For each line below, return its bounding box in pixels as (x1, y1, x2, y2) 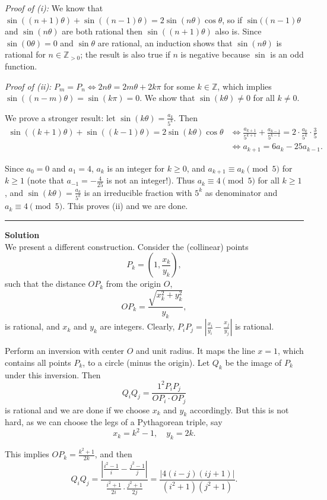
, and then (94, 448, 132, 460)
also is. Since (215, 25, 262, 37)
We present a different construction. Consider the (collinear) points (5, 240, 249, 252)
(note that (27, 174, 64, 186)
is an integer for (107, 162, 165, 174)
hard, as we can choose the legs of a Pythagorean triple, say (5, 416, 223, 428)
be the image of (225, 356, 282, 368)
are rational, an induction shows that (97, 36, 233, 49)
